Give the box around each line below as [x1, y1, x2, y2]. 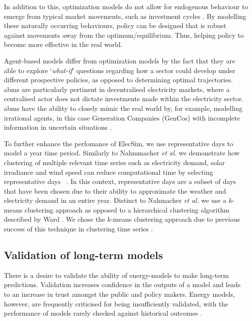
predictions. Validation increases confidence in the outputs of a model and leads [4, 279, 241, 290]
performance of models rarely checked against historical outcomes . [4, 308, 203, 318]
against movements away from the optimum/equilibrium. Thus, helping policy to [4, 30, 244, 40]
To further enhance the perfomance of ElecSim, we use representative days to [4, 138, 234, 148]
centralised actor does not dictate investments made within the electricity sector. [4, 93, 244, 104]
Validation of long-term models [4, 247, 163, 262]
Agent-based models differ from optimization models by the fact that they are [4, 55, 236, 65]
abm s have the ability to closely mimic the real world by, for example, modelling [4, 103, 243, 113]
